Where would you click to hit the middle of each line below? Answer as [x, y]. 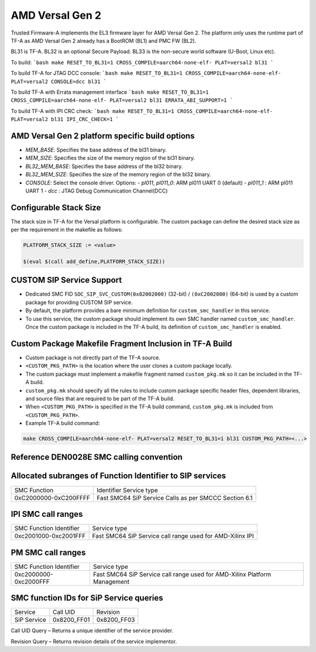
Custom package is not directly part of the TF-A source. [93, 358]
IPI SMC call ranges [47, 514]
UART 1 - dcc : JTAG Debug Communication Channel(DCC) [97, 191]
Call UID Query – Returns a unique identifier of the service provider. [92, 631]
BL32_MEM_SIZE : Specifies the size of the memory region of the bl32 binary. [118, 174]
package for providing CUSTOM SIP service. [79, 302]
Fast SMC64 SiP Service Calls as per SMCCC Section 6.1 [175, 497]
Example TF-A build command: [63, 423]
